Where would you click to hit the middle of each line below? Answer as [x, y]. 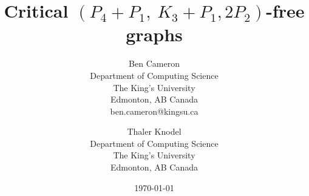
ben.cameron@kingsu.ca [154, 111]
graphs [154, 34]
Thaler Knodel [154, 131]
